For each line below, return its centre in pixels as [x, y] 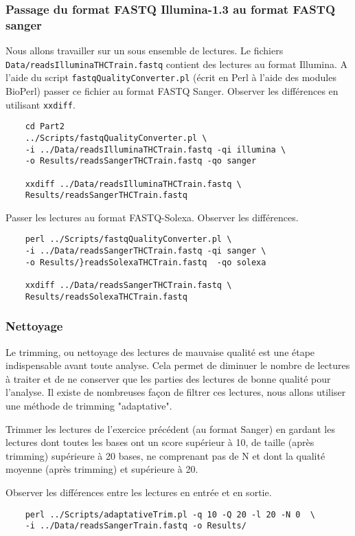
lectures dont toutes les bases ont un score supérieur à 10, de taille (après [160, 442]
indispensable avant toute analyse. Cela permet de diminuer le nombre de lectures [178, 365]
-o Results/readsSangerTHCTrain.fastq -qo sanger [141, 161]
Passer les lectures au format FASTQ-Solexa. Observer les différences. [152, 217]
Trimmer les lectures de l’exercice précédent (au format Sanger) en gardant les [170, 428]
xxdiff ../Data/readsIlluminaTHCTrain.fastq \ [133, 184]
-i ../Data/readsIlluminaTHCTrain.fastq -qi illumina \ [156, 149]
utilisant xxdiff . [41, 104]
